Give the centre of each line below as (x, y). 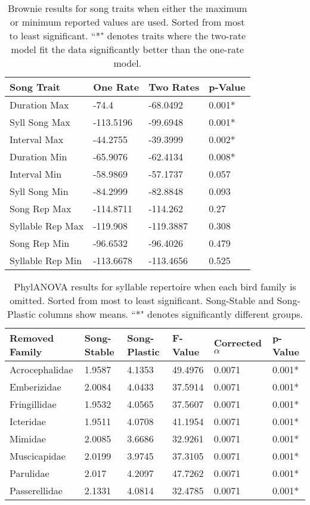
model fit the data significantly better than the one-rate (128, 49)
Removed (32, 338)
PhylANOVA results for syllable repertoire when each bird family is (155, 286)
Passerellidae (36, 490)
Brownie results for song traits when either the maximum (128, 8)
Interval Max (37, 139)
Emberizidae (35, 387)
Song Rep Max (41, 208)
